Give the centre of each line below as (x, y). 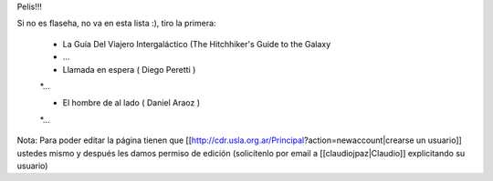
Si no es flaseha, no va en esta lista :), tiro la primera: (116, 24)
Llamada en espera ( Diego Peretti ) (129, 69)
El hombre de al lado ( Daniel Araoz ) (131, 103)
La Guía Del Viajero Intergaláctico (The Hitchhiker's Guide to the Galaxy (197, 44)
